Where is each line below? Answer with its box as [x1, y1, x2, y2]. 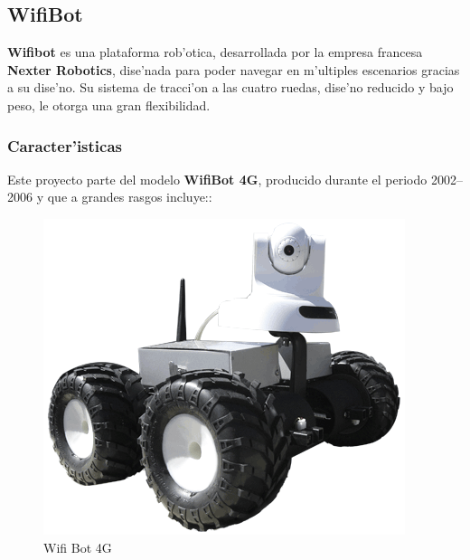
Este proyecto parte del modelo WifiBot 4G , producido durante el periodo [7, 169, 428, 188]
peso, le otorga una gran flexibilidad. [7, 95, 211, 114]
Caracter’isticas [7, 134, 123, 157]
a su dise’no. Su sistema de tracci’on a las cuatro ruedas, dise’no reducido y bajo [7, 78, 454, 97]
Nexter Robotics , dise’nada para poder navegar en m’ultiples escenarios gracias [7, 60, 460, 79]
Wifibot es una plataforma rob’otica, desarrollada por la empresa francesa [7, 43, 423, 62]
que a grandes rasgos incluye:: [47, 187, 212, 206]
